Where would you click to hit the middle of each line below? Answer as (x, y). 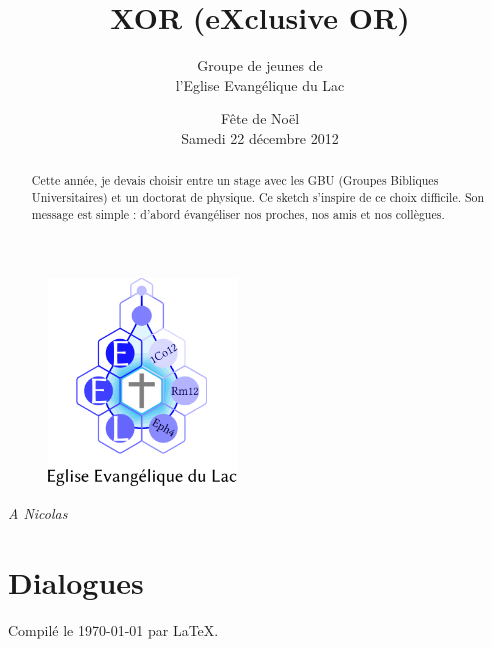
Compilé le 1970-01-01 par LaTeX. (113, 629)
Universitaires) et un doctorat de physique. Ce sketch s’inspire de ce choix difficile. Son (258, 196)
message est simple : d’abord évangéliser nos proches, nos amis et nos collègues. (238, 213)
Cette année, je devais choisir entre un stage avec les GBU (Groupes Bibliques (235, 180)
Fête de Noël (260, 118)
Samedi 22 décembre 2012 (260, 137)
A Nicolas (38, 513)
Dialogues (76, 581)
